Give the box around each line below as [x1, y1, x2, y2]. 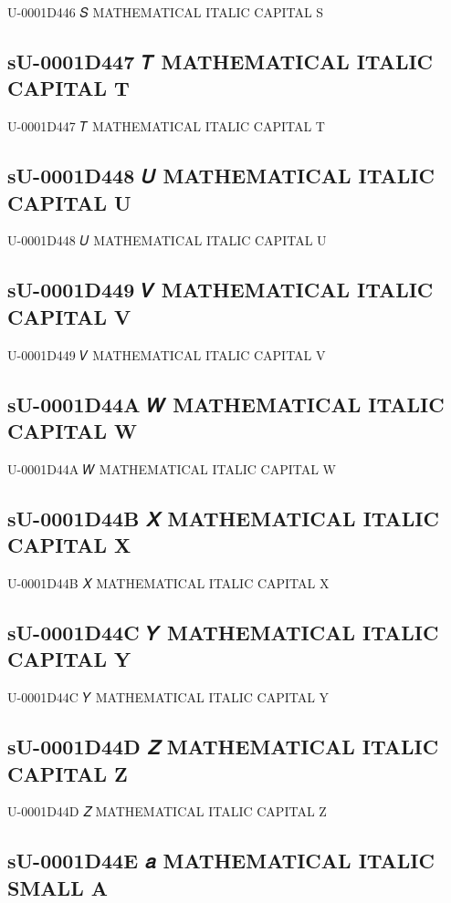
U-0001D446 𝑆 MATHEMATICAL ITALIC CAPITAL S [7, 3, 324, 21]
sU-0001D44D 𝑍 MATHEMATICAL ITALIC [7, 732, 439, 761]
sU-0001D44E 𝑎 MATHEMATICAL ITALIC [7, 846, 435, 875]
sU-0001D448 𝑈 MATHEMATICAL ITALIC [7, 161, 435, 190]
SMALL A [7, 873, 108, 901]
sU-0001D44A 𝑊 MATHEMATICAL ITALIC [7, 389, 445, 418]
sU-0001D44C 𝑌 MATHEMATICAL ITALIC [7, 618, 439, 646]
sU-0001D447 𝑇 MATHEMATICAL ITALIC [7, 47, 434, 75]
